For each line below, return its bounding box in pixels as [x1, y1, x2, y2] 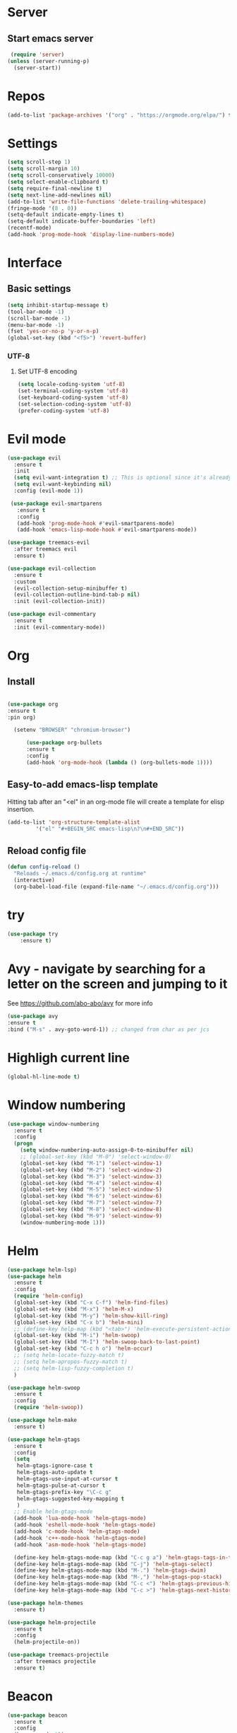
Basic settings [7, 283, 72, 295]
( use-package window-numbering [7, 1120, 99, 1128]
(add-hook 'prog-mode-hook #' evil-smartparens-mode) [16, 520, 175, 527]
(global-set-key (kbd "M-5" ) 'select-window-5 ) [20, 1186, 162, 1194]
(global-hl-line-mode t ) [7, 1073, 80, 1080]
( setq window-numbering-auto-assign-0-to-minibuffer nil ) [20, 1147, 194, 1154]
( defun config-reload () [7, 863, 80, 870]
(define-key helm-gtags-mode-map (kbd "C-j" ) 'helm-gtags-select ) [13, 1560, 213, 1568]
